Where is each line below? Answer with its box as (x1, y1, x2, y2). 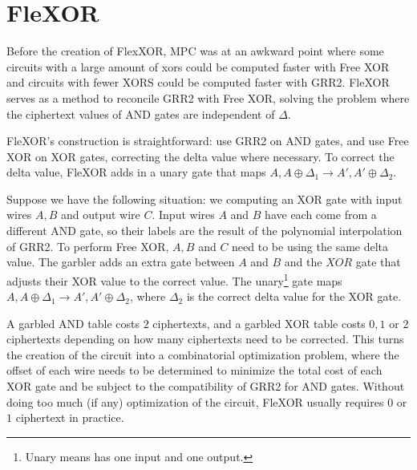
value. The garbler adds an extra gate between (6, 253, 235, 270)
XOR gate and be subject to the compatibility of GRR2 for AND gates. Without (6, 378, 405, 395)
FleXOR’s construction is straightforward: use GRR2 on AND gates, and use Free (6, 132, 409, 149)
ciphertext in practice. (15, 409, 124, 426)
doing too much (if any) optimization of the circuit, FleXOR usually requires (6, 393, 384, 410)
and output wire (60, 206, 140, 223)
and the (284, 253, 322, 270)
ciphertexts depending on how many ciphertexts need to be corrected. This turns (6, 330, 404, 347)
